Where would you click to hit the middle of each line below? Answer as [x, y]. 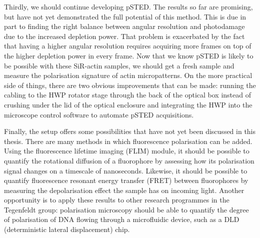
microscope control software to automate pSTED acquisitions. [99, 114]
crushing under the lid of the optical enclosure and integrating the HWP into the [128, 104]
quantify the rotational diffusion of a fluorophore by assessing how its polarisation [129, 160]
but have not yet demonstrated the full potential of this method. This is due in [125, 16]
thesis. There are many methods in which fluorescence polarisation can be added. [128, 141]
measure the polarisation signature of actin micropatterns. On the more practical [128, 75]
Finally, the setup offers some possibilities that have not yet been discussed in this [130, 131]
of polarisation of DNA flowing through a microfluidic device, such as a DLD [122, 219]
